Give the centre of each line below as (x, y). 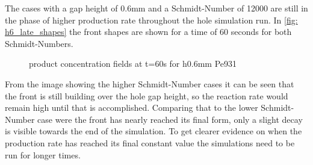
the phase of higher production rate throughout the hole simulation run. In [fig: (151, 20)
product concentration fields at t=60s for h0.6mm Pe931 (133, 64)
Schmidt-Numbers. (39, 43)
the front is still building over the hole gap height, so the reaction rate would (147, 95)
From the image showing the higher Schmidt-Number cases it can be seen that (150, 83)
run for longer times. (43, 154)
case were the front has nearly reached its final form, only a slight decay (170, 119)
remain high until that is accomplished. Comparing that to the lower (132, 107)
